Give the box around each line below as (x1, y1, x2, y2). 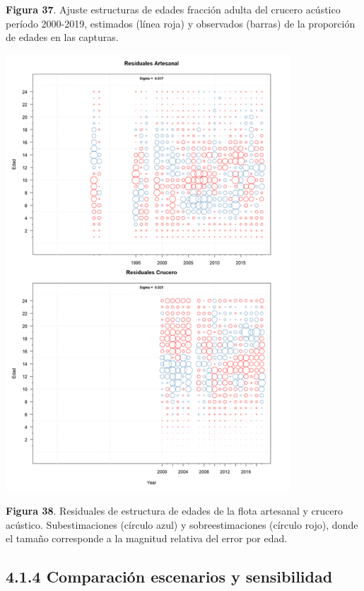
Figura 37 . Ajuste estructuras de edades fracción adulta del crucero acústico (6, 2, 341, 16)
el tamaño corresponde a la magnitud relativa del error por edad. (6, 531, 288, 546)
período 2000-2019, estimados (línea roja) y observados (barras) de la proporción (6, 16, 356, 30)
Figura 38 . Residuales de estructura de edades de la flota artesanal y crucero (6, 503, 343, 518)
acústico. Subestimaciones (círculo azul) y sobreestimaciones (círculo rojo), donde (6, 517, 358, 532)
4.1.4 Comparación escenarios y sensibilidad (6, 566, 333, 587)
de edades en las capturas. (6, 30, 119, 45)
